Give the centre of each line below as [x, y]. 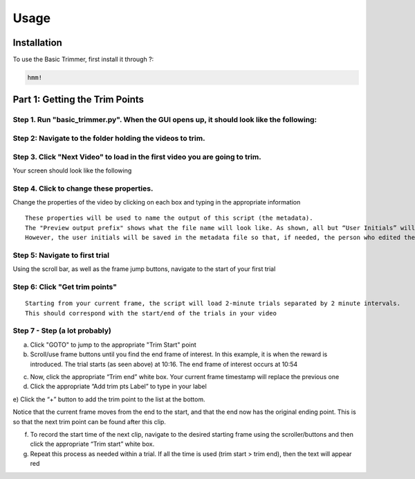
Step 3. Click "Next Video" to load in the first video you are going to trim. [137, 157]
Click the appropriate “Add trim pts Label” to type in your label [118, 386]
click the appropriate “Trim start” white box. [92, 444]
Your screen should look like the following [72, 171]
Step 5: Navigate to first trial [61, 255]
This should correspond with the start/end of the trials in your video [151, 313]
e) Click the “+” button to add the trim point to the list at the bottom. [109, 399]
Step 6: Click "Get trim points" [65, 287]
